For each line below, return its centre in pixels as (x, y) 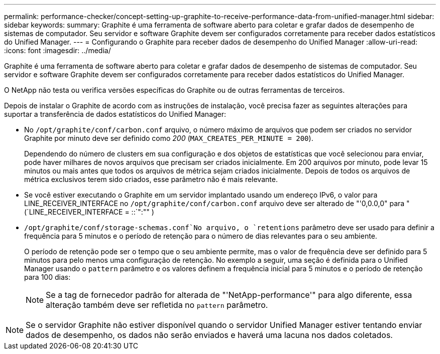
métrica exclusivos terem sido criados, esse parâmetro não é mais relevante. (151, 179)
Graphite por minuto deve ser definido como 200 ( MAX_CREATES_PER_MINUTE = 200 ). (169, 138)
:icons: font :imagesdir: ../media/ (58, 50)
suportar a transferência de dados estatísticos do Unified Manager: (115, 114)
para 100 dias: (47, 277)
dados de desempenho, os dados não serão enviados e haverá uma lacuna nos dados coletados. (209, 335)
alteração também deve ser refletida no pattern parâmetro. (157, 305)
